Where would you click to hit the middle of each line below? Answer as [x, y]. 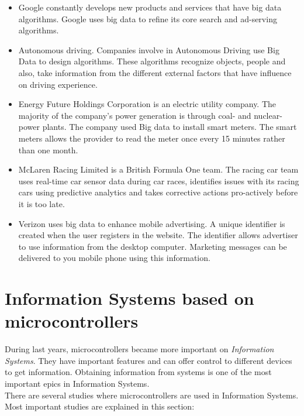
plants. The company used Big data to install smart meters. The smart [170, 127]
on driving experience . [58, 84]
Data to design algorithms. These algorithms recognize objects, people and [152, 61]
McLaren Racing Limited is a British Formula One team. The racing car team [158, 169]
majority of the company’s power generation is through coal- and [135, 115]
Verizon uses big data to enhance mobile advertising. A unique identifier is [152, 223]
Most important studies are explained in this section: [100, 406]
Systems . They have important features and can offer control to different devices [148, 360]
